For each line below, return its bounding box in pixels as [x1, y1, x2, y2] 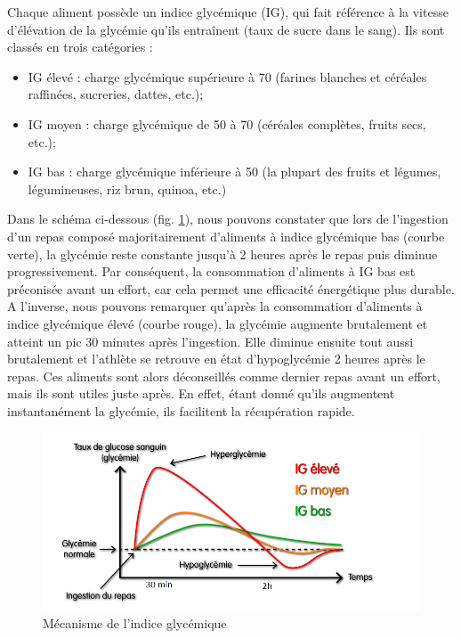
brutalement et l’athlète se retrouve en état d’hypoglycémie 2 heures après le [7, 349, 425, 368]
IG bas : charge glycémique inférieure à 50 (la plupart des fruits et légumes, [28, 162, 441, 181]
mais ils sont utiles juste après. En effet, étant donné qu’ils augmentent [7, 384, 395, 403]
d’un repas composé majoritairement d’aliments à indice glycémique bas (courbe [7, 226, 445, 245]
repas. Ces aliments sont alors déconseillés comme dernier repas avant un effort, [7, 366, 441, 385]
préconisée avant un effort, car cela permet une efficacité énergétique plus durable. [7, 279, 455, 298]
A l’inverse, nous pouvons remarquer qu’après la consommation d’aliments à [7, 297, 423, 315]
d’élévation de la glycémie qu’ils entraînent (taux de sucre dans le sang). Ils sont [7, 20, 445, 38]
